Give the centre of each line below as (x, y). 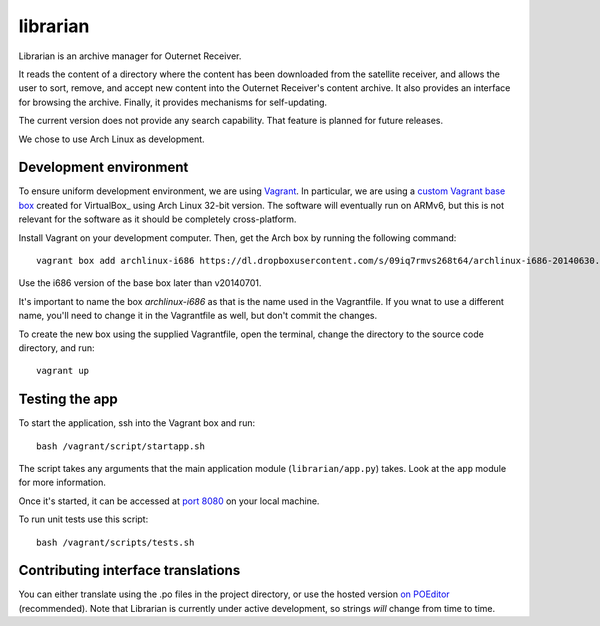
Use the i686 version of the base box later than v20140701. (140, 283)
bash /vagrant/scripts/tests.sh (115, 542)
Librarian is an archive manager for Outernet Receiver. (130, 56)
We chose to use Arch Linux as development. (111, 139)
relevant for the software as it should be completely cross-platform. (157, 219)
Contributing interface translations (129, 570)
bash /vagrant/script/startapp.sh (120, 446)
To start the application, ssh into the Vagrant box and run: (136, 423)
